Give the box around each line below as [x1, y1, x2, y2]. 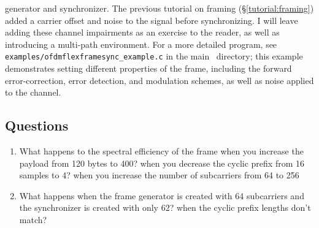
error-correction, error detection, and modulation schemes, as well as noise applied [5, 74, 314, 86]
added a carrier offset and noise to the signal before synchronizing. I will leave [5, 13, 298, 26]
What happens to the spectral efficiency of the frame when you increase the [19, 145, 304, 158]
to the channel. [5, 86, 61, 99]
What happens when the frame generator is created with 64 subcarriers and [19, 189, 304, 202]
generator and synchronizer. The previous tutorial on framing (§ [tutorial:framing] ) [5, 2, 314, 14]
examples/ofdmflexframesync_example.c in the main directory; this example [5, 50, 303, 63]
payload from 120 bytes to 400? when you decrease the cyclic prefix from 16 [19, 156, 305, 169]
